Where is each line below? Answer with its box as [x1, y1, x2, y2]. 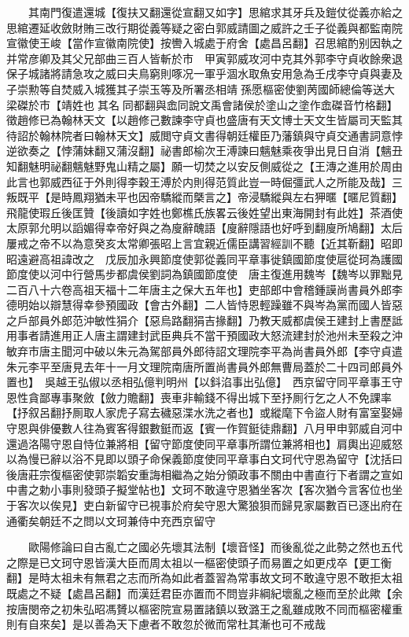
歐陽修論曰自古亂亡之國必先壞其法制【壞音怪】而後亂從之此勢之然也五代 [28, 539, 403, 555]
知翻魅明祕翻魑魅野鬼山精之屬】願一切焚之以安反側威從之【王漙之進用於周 [6, 157, 392, 174]
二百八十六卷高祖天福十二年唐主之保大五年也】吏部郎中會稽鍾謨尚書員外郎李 [6, 281, 403, 297]
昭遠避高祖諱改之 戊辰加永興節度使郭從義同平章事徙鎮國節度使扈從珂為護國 [6, 250, 403, 267]
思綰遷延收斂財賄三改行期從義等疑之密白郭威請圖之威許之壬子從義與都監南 [6, 19, 392, 35]
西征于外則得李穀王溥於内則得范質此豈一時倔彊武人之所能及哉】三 [61, 173, 403, 190]
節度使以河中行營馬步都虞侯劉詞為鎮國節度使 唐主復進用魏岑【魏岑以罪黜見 [6, 266, 403, 282]
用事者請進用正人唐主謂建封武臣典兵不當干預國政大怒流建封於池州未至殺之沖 [6, 327, 403, 344]
